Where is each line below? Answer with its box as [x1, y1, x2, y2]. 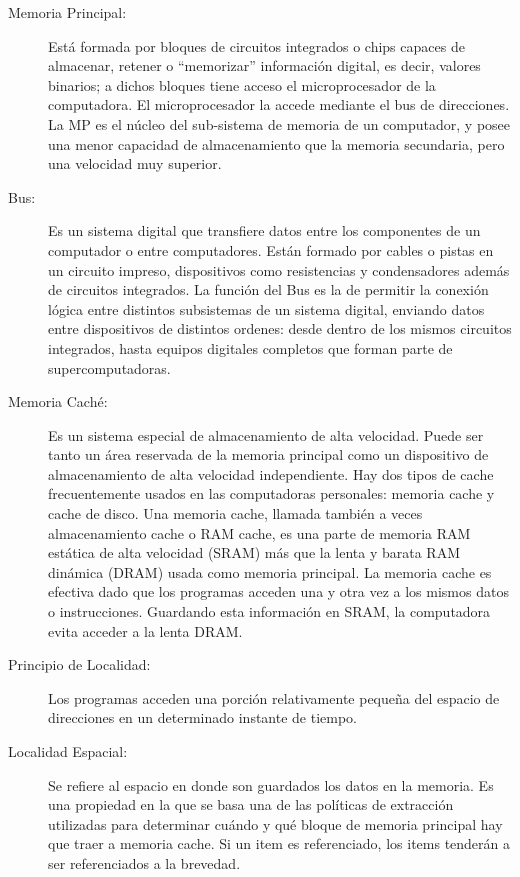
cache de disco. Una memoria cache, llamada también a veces [48, 503, 423, 524]
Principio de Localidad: [8, 654, 151, 675]
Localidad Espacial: [8, 741, 128, 761]
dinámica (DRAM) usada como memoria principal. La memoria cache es [48, 561, 492, 582]
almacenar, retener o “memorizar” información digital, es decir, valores [48, 55, 481, 76]
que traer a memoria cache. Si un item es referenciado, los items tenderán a [48, 833, 511, 854]
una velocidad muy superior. [48, 153, 222, 174]
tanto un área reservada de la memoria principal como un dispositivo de [48, 444, 489, 465]
